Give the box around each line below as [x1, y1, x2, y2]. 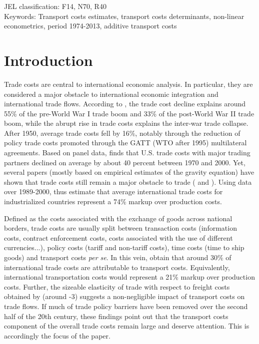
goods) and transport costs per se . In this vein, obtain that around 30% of [4, 252, 231, 262]
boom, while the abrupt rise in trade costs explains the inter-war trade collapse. [4, 118, 248, 128]
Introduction [4, 49, 93, 70]
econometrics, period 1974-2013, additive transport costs [4, 20, 177, 31]
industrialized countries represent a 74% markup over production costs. [4, 196, 222, 207]
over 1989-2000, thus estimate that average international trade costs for [4, 186, 223, 197]
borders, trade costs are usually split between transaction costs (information [4, 223, 237, 233]
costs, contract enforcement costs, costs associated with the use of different [4, 232, 233, 243]
